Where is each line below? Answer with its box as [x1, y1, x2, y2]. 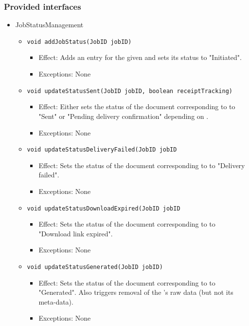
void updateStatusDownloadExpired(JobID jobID [27, 205, 180, 212]
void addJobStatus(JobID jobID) [27, 38, 132, 45]
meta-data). [38, 296, 73, 307]
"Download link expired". [38, 228, 113, 238]
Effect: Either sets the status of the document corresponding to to [38, 101, 235, 112]
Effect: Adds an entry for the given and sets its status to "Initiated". [38, 52, 242, 62]
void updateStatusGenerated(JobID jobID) [27, 263, 163, 270]
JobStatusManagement [15, 19, 84, 30]
